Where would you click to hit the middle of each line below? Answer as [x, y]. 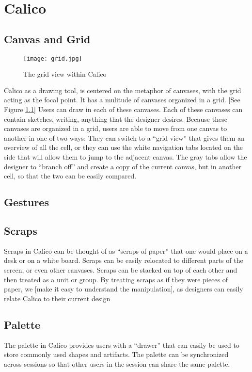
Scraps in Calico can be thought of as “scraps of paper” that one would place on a [126, 251]
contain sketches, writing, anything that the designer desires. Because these [116, 119]
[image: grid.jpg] [53, 58]
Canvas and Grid [47, 39]
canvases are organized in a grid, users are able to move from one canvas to [116, 128]
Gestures [26, 202]
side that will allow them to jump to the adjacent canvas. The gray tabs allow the [126, 156]
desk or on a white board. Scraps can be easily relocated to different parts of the [124, 260]
